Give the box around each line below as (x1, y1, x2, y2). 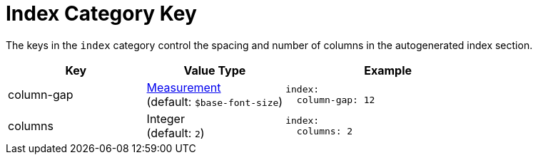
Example (364, 63, 412, 78)
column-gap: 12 (296, 94, 375, 105)
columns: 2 (296, 125, 353, 137)
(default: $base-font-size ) (146, 94, 283, 109)
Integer (146, 111, 185, 126)
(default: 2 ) (146, 125, 205, 140)
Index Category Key (6, 1, 197, 26)
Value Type (183, 63, 246, 78)
